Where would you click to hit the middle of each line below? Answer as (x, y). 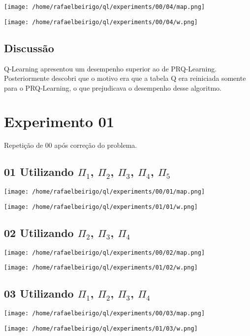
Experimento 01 (59, 121)
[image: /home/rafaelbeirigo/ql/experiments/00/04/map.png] (105, 7)
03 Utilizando (39, 293)
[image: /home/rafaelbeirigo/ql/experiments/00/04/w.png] (101, 22)
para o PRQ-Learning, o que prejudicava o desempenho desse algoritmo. (113, 87)
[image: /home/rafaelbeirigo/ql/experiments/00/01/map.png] (105, 192)
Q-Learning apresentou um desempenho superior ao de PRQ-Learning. (110, 68)
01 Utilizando (39, 172)
